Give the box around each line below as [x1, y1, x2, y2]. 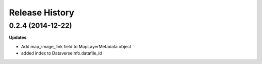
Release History [9, 7, 75, 18]
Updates [9, 35, 27, 40]
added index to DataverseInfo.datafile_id [21, 51, 102, 56]
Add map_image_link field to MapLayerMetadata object [21, 43, 131, 49]
